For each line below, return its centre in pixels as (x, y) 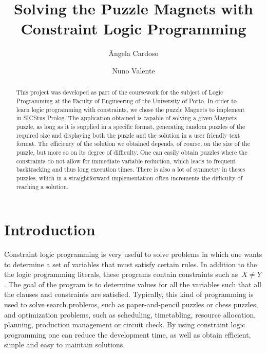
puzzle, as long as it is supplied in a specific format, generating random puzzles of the (131, 126)
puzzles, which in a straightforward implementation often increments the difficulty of (129, 178)
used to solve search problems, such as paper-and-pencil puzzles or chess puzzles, (131, 304)
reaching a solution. (42, 186)
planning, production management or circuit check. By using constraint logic (125, 324)
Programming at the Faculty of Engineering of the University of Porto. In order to (126, 100)
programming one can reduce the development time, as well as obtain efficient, (128, 334)
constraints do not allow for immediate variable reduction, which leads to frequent (126, 161)
